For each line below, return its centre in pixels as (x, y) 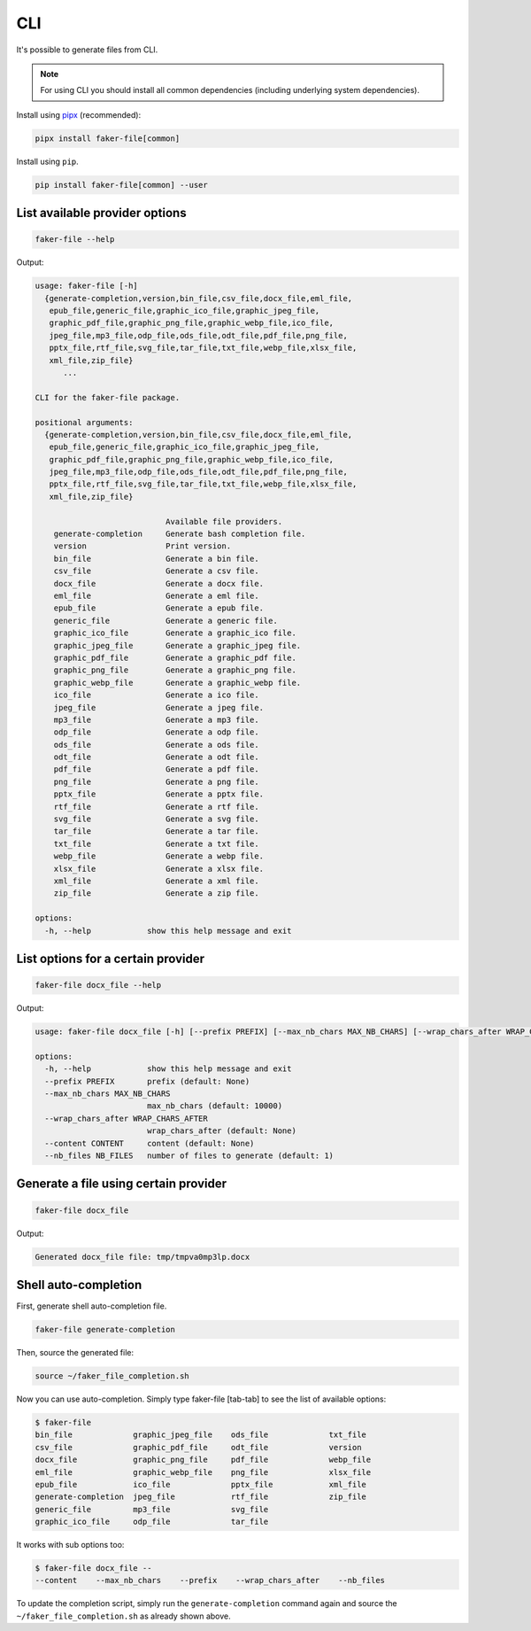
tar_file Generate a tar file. (157, 831)
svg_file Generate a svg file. (157, 819)
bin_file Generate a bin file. (157, 559)
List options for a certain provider (111, 958)
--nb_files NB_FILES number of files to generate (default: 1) (189, 1156)
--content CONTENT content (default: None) (150, 1143)
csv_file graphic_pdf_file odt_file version (198, 1447)
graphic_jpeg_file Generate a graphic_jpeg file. (177, 645)
